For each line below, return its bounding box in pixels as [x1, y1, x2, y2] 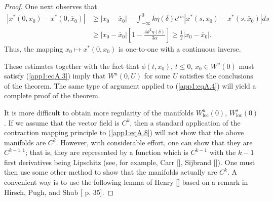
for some [144, 70, 171, 81]
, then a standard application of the [130, 117, 241, 128]
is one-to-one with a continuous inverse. [118, 43, 241, 54]
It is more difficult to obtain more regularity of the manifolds [4, 107, 194, 117]
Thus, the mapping [4, 43, 63, 54]
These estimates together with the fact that [4, 60, 139, 71]
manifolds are [4, 137, 46, 147]
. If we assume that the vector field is [4, 117, 120, 128]
